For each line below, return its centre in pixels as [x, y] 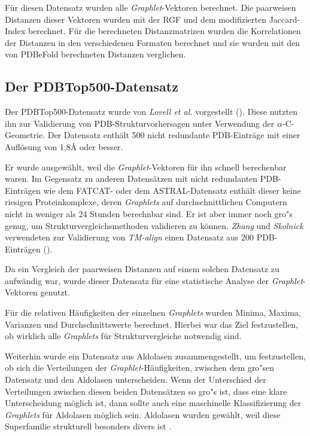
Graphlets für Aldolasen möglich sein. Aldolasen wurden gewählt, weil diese [143, 414]
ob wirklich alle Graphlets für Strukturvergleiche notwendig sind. [123, 336]
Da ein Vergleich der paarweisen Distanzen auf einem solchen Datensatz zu [142, 269]
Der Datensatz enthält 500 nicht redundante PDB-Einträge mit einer [174, 135]
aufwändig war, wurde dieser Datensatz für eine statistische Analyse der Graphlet [154, 280]
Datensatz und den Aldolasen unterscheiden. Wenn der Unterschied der [136, 379]
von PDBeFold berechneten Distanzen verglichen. [95, 54]
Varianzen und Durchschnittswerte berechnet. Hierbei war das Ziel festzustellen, [152, 324]
